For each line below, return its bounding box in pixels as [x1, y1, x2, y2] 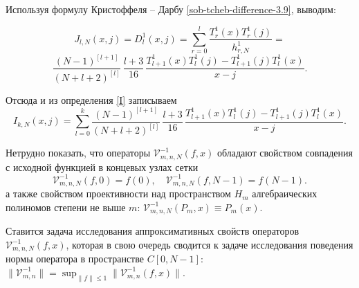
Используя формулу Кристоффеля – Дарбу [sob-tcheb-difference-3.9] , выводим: [6, 2, 336, 16]
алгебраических [252, 186, 317, 201]
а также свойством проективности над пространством [6, 186, 231, 201]
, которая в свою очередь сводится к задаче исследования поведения [66, 237, 353, 251]
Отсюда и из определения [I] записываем [6, 92, 177, 107]
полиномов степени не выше [6, 199, 126, 214]
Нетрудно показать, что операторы [6, 145, 151, 160]
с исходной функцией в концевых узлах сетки [6, 159, 199, 174]
